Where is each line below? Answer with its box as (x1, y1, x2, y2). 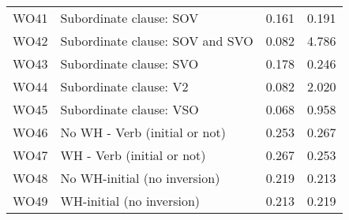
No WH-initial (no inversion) (60, 169, 220, 187)
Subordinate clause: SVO (60, 54, 199, 73)
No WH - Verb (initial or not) (60, 123, 226, 141)
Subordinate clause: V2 (60, 77, 189, 95)
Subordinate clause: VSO (60, 100, 199, 118)
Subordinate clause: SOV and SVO (60, 32, 253, 50)
